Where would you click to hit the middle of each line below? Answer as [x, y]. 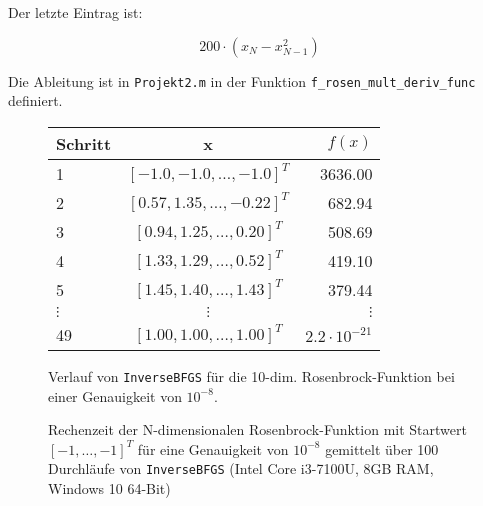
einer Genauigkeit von [115, 395]
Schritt [84, 143]
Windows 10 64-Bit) [109, 487]
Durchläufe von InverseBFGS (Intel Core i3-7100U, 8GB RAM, [241, 468]
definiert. [35, 100]
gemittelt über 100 [382, 448]
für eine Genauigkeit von [213, 448]
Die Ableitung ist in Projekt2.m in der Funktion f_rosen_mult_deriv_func [242, 80]
